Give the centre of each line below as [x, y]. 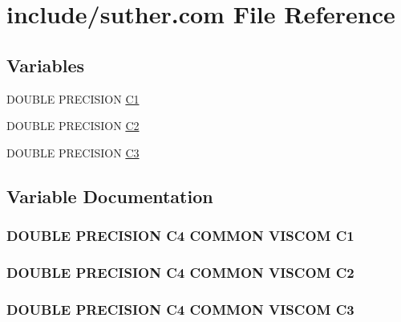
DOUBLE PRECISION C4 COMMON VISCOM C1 [180, 236]
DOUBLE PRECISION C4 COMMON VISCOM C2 [180, 272]
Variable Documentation [110, 196]
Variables [46, 65]
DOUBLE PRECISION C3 [73, 152]
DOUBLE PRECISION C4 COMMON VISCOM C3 [180, 309]
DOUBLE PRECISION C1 [73, 98]
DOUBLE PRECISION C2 [73, 126]
